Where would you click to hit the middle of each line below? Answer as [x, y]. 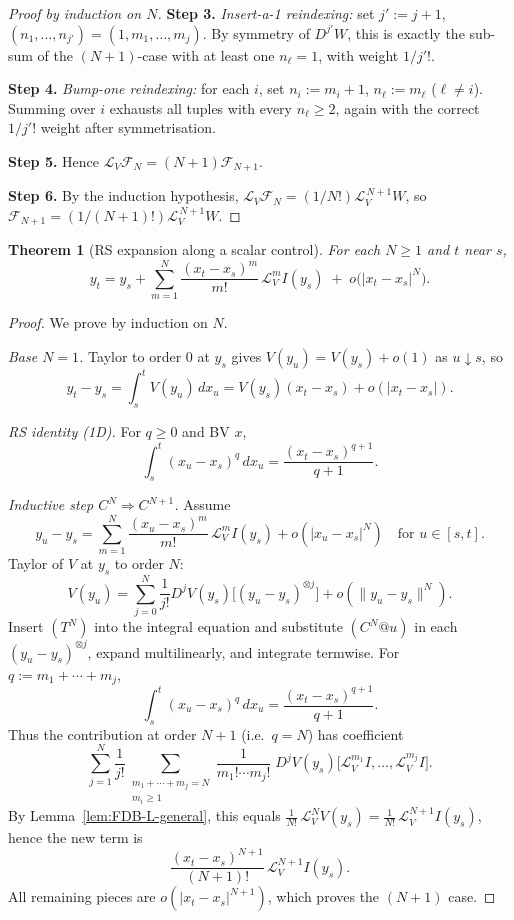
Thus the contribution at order [102, 733]
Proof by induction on [75, 13]
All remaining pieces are [82, 896]
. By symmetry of [256, 32]
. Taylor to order [130, 355]
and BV [206, 431]
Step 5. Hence [54, 160]
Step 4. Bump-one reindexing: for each [129, 88]
